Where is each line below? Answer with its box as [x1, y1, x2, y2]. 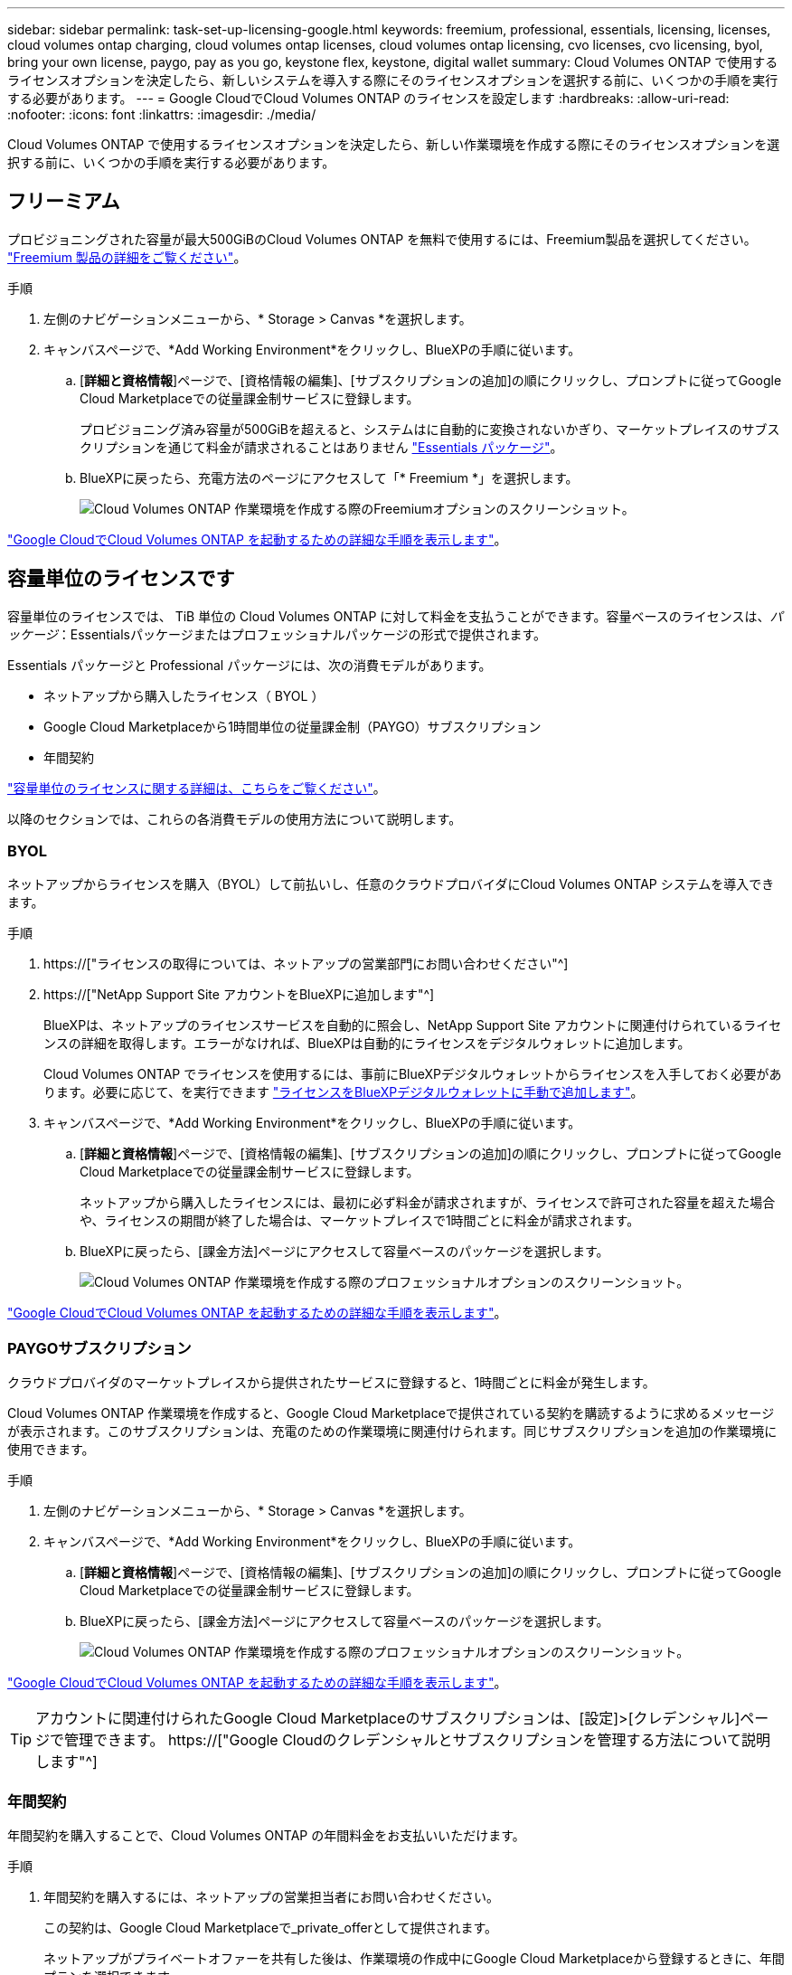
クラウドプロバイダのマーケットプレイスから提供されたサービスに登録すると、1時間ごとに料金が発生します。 [7, 1375, 655, 1391]
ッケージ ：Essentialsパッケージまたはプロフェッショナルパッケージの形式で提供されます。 [7, 626, 547, 642]
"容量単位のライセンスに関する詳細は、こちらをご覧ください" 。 [7, 780, 386, 796]
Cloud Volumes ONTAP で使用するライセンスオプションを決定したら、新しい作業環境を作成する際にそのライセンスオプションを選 [7, 137, 780, 152]
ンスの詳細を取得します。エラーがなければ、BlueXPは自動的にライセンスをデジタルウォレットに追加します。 [43, 1035, 691, 1052]
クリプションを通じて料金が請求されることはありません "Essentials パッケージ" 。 [80, 439, 563, 455]
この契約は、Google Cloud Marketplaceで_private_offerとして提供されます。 [43, 1919, 498, 1935]
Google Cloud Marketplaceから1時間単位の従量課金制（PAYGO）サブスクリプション [43, 718, 542, 734]
